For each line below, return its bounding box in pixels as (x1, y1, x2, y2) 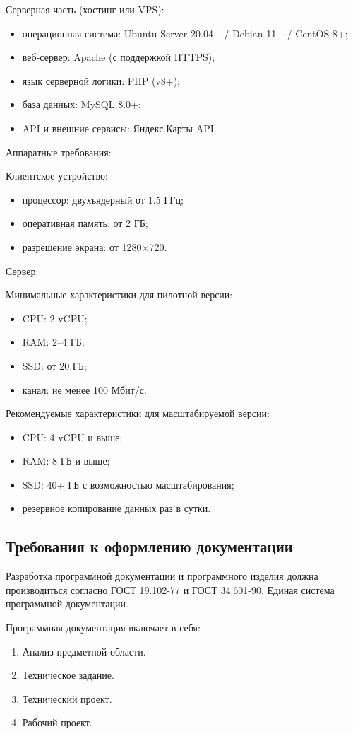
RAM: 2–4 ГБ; (22, 334, 85, 349)
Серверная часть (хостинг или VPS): (6, 2, 164, 16)
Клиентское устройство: (6, 168, 108, 183)
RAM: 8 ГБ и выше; (22, 453, 110, 468)
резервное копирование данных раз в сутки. (22, 501, 211, 515)
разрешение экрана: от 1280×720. (22, 239, 167, 254)
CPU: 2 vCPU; (22, 310, 88, 325)
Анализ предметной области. (22, 643, 146, 658)
